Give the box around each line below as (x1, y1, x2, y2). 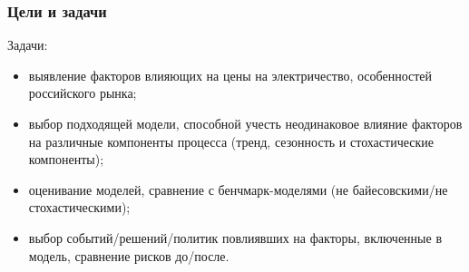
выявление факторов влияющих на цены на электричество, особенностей (28, 65, 433, 84)
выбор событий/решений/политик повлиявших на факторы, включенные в (28, 228, 442, 247)
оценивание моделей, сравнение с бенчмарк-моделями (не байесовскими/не (28, 180, 448, 199)
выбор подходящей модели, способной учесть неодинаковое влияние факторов (28, 114, 463, 132)
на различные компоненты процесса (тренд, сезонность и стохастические (28, 131, 434, 151)
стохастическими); (28, 198, 131, 217)
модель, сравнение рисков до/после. (28, 246, 230, 265)
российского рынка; (28, 83, 137, 102)
